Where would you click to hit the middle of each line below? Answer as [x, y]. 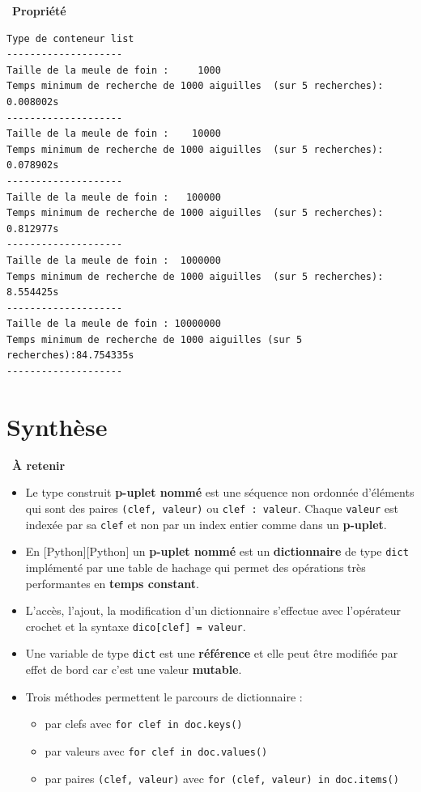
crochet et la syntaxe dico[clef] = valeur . [136, 626]
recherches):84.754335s [70, 356]
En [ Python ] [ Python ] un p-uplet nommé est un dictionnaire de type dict [217, 551]
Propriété [39, 11]
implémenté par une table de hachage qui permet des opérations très [196, 567]
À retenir [39, 465]
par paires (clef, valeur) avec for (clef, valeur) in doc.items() [222, 778]
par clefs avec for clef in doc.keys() [144, 724]
